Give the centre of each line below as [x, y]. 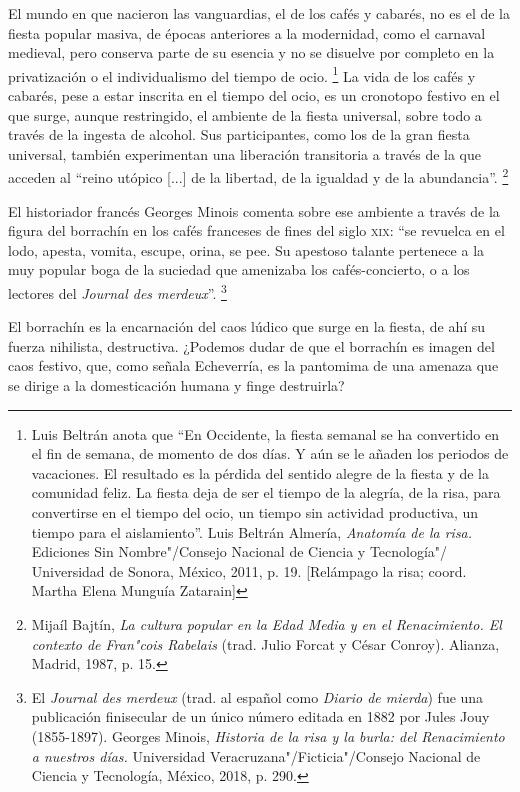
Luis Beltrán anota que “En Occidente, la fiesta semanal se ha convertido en [265, 433]
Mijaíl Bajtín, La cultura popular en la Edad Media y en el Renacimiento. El [266, 624]
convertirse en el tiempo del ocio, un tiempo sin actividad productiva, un [255, 512]
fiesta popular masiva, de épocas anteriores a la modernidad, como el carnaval [247, 32]
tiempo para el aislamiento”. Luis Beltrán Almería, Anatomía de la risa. [252, 531]
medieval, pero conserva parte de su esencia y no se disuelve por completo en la [251, 52]
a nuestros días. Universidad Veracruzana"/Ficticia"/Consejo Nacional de [256, 755]
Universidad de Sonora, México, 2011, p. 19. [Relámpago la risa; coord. [249, 570]
